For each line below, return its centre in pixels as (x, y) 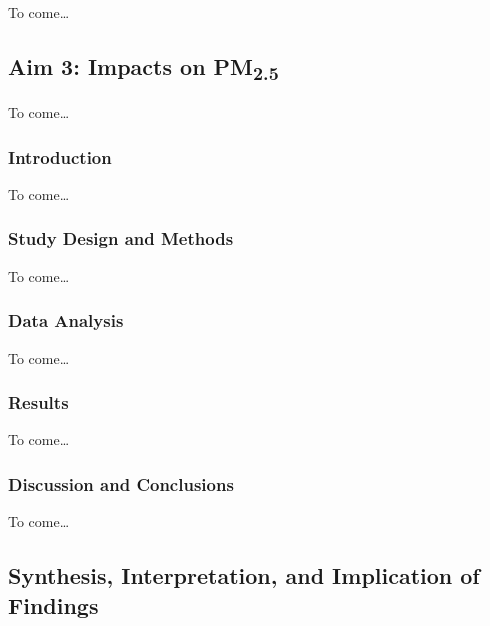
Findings (53, 604)
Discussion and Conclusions (121, 483)
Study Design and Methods (121, 238)
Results (38, 402)
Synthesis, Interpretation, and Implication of (244, 575)
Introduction (60, 156)
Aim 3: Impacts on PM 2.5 (143, 68)
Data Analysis (66, 320)
